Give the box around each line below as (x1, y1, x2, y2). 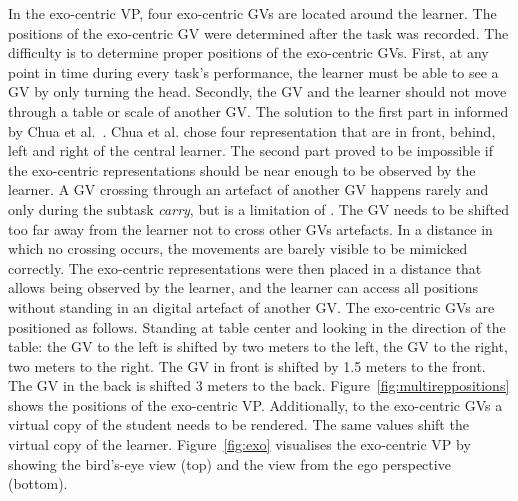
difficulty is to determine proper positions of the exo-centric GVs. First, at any (8, 42, 489, 63)
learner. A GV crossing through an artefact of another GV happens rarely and (8, 179, 489, 200)
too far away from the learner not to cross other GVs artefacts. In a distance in (8, 218, 493, 239)
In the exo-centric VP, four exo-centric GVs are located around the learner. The (8, 3, 497, 23)
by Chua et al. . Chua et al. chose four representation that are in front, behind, (8, 120, 496, 141)
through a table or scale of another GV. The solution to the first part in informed (8, 100, 509, 121)
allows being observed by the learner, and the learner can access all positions (8, 277, 479, 298)
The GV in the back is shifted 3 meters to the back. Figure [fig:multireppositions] (8, 375, 510, 396)
